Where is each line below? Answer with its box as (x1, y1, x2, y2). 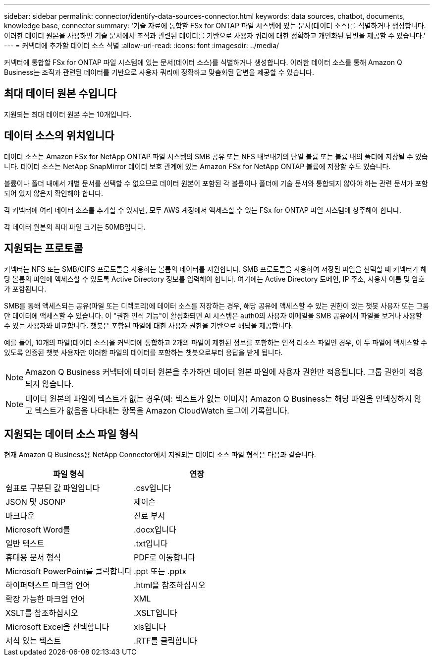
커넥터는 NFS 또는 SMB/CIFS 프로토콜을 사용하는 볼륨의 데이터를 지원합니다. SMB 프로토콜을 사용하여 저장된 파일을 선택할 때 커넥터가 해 (4, 264, 427, 273)
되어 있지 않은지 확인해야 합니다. (4, 188, 104, 197)
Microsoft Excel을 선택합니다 (5, 622, 109, 632)
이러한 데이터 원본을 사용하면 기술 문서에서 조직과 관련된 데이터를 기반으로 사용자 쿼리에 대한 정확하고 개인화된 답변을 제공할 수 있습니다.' (4, 31, 426, 40)
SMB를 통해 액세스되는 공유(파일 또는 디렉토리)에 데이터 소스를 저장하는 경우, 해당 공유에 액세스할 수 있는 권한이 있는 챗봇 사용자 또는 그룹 (4, 301, 429, 310)
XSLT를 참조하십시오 (5, 608, 78, 618)
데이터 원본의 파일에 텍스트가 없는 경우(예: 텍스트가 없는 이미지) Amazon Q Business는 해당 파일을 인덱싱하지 (25, 393, 412, 404)
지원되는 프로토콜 (4, 242, 83, 255)
